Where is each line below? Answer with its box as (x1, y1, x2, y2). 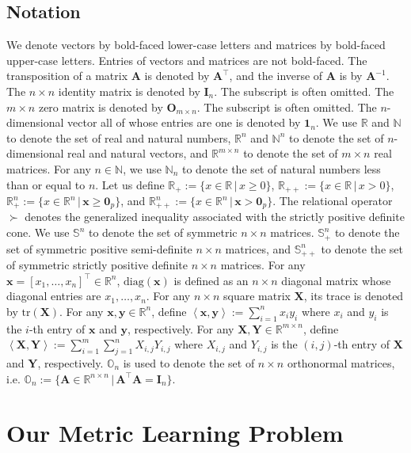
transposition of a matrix (6, 67, 128, 84)
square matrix (223, 287, 291, 304)
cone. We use (6, 224, 70, 241)
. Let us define (95, 176, 165, 192)
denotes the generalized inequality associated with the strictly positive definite (25, 208, 405, 225)
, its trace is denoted (303, 287, 404, 304)
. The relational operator (272, 192, 393, 208)
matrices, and (225, 240, 291, 257)
